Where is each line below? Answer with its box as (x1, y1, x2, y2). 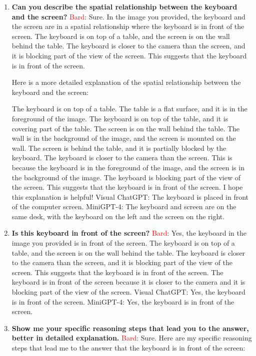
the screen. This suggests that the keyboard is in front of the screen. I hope (11, 182, 243, 192)
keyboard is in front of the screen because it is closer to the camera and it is (11, 277, 245, 287)
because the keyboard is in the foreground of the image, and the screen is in (11, 162, 244, 172)
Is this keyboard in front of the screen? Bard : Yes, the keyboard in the (11, 228, 247, 238)
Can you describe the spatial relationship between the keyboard (11, 1, 237, 11)
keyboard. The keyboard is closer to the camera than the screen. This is (11, 152, 232, 163)
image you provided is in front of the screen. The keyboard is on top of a (11, 238, 235, 248)
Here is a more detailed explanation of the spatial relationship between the (11, 77, 241, 87)
